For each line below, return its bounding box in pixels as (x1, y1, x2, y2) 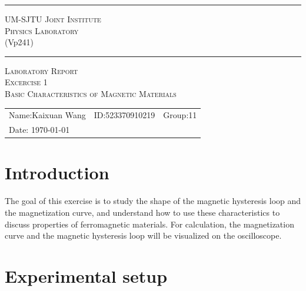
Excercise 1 (5, 76, 48, 88)
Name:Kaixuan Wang (9, 109, 86, 121)
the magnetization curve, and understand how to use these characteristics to (5, 206, 280, 218)
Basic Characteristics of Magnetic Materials (5, 87, 177, 99)
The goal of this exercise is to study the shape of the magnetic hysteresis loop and (5, 195, 301, 207)
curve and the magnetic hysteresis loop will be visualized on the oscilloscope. (5, 229, 282, 242)
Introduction (5, 160, 109, 185)
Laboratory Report (5, 64, 78, 76)
